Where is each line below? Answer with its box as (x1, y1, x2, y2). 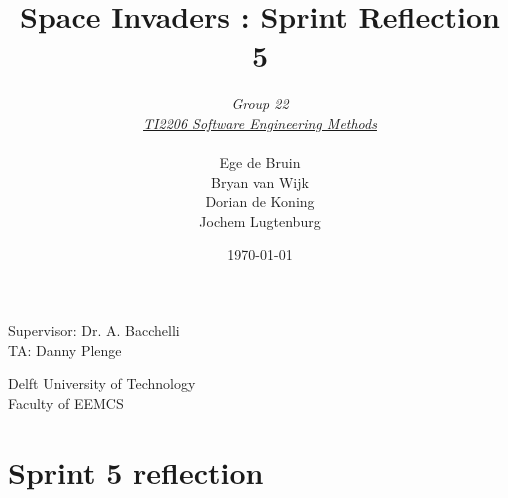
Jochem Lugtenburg (199, 210, 321, 231)
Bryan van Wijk (211, 171, 309, 192)
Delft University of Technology (8, 373, 196, 394)
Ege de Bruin (219, 152, 301, 173)
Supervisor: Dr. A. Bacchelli (8, 320, 180, 341)
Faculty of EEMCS (8, 392, 124, 413)
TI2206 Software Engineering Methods (143, 112, 377, 133)
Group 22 (231, 93, 289, 114)
